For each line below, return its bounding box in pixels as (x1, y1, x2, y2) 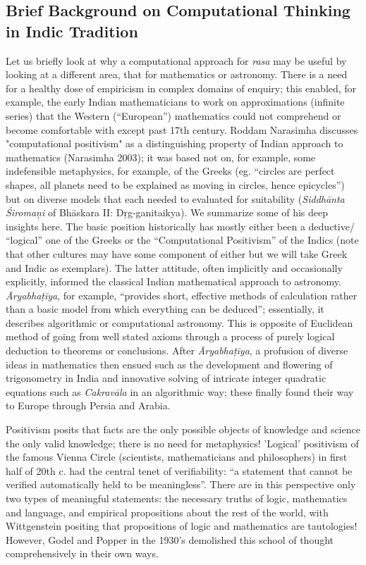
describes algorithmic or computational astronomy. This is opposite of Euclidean (6, 315, 353, 330)
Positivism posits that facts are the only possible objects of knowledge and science (6, 422, 360, 437)
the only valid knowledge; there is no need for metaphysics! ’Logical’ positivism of (6, 435, 359, 450)
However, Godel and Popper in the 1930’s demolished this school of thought (6, 532, 334, 547)
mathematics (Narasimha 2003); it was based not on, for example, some (6, 149, 316, 164)
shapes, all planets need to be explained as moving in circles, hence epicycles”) (6, 177, 345, 192)
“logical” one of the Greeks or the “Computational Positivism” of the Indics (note (6, 232, 359, 247)
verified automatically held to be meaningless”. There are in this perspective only (6, 477, 356, 492)
